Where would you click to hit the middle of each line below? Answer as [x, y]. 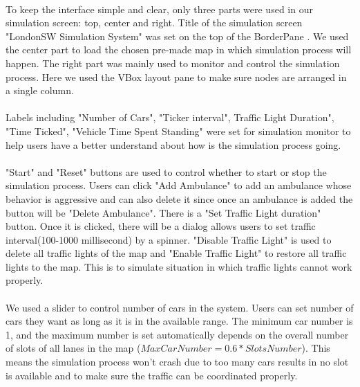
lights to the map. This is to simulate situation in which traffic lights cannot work [179, 266]
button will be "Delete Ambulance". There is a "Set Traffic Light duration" [163, 212]
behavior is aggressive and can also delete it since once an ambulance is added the [179, 198]
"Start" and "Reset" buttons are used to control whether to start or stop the [166, 171]
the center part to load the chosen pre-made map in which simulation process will [179, 49]
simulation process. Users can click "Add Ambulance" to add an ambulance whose [179, 185]
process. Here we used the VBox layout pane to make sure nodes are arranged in [176, 76]
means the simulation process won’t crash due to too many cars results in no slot [177, 362]
